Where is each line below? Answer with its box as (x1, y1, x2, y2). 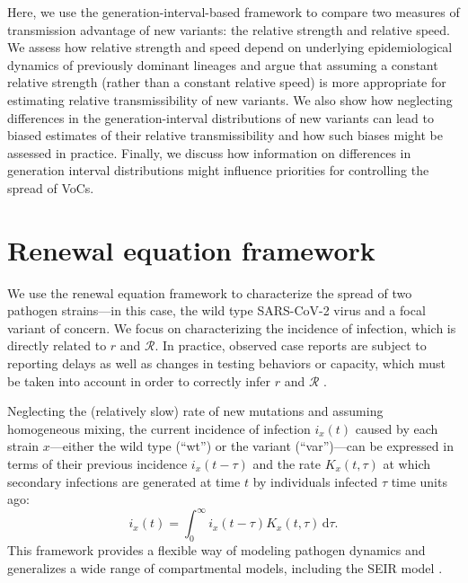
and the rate (252, 455, 321, 473)
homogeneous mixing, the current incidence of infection (7, 419, 311, 437)
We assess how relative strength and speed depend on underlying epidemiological (7, 38, 453, 57)
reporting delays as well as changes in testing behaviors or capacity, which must (7, 354, 446, 373)
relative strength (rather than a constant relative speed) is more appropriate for (7, 73, 446, 92)
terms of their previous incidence (7, 455, 188, 473)
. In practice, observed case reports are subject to (155, 336, 427, 355)
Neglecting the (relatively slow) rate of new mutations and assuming (7, 402, 384, 420)
